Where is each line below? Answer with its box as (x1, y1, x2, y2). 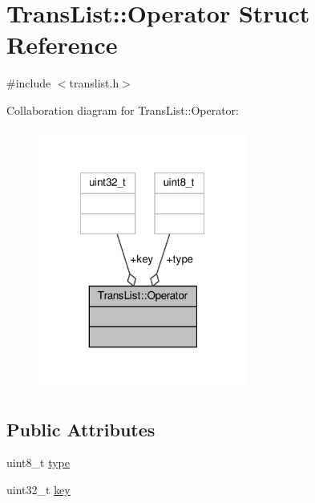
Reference (6, 28, 118, 61)
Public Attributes (6, 416, 155, 441)
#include (6, 75, 51, 91)
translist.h (69, 75, 119, 91)
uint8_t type (6, 454, 70, 471)
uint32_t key (6, 481, 71, 498)
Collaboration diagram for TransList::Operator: (6, 101, 239, 118)
